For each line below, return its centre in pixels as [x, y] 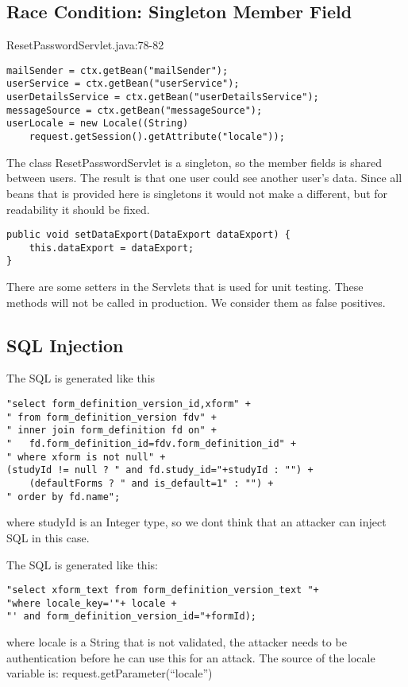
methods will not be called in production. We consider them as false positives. [196, 302]
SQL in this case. [48, 537]
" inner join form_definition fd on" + [112, 431]
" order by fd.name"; [64, 497]
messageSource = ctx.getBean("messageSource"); [135, 110]
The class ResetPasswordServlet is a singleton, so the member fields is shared [194, 162]
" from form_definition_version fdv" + [112, 417]
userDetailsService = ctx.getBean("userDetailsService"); [163, 97]
